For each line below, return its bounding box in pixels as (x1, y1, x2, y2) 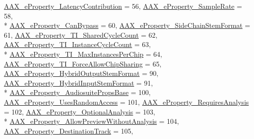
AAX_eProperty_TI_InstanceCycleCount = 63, (4, 39, 151, 49)
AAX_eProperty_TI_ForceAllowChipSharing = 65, (4, 58, 162, 69)
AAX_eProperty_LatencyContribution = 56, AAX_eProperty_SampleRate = (4, 1, 242, 11)
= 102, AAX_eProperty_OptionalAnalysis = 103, (4, 106, 155, 116)
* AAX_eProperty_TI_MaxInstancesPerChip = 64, (4, 48, 162, 59)
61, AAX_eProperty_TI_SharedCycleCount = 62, (4, 29, 158, 40)
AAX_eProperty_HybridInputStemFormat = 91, (4, 77, 153, 88)
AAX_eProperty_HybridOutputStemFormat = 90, (4, 68, 158, 78)
